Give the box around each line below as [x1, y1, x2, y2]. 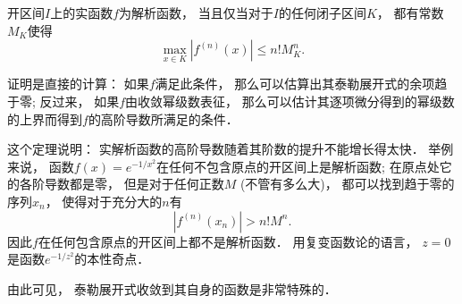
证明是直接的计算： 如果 [7, 74, 149, 93]
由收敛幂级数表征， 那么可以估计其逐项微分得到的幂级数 [125, 92, 455, 110]
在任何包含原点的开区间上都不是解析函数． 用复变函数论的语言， [38, 232, 418, 250]
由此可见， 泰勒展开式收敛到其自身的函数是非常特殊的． [7, 279, 337, 298]
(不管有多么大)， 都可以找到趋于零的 [239, 174, 455, 193]
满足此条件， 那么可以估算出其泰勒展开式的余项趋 [155, 74, 448, 93]
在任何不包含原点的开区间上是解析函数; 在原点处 [156, 156, 440, 175]
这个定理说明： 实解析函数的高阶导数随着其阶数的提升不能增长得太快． [7, 139, 424, 158]
